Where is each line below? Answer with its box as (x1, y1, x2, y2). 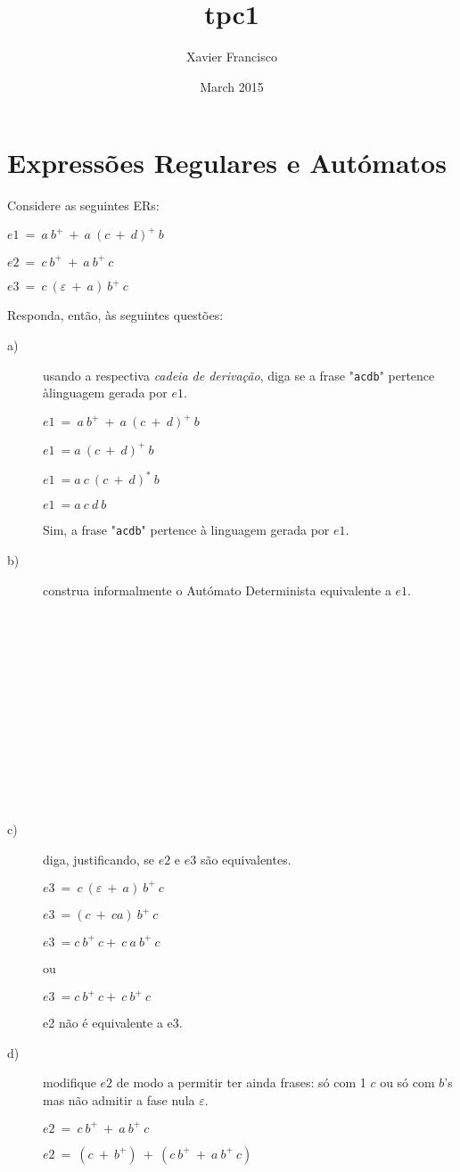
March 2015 (200, 77, 264, 95)
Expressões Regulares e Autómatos (7, 144, 447, 181)
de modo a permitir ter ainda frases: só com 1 (116, 1073, 366, 1092)
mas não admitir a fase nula (43, 1090, 195, 1109)
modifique (43, 1073, 96, 1092)
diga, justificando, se (43, 849, 155, 868)
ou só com (380, 1073, 435, 1092)
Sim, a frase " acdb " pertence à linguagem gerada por (43, 520, 330, 539)
